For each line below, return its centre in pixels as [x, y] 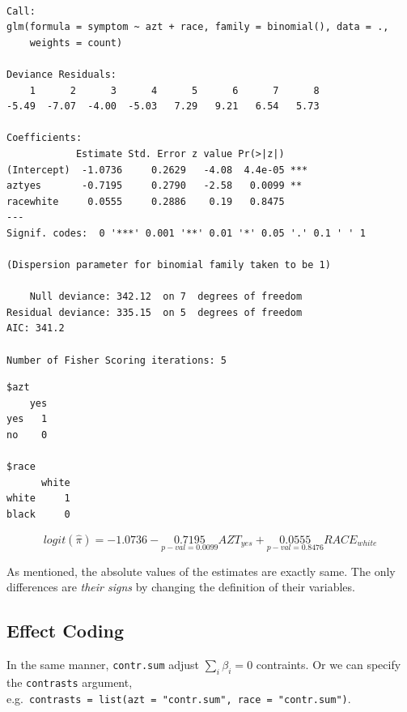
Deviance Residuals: [62, 74]
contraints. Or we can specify [329, 665]
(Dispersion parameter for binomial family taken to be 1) [169, 265]
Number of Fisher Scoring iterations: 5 [117, 360]
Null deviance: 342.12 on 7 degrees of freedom [166, 297]
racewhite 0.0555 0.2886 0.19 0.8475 [146, 201]
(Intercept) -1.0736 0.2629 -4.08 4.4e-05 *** [157, 170]
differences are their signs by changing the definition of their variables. [181, 587]
